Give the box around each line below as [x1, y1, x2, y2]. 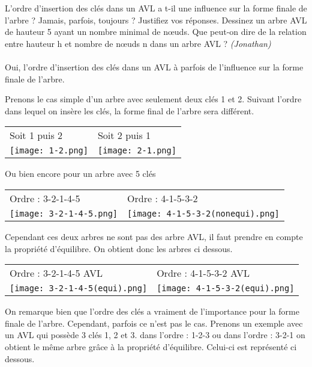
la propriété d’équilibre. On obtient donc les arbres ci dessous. [5, 242, 233, 254]
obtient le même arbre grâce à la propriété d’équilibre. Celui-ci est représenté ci [5, 340, 297, 353]
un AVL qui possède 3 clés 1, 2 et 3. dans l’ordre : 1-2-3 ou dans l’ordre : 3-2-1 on [5, 328, 305, 341]
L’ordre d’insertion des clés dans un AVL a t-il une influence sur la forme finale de [5, 2, 307, 14]
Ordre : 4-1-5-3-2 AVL [157, 266, 250, 280]
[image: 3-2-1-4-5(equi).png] [10, 283, 148, 294]
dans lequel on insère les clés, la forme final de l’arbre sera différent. [5, 104, 254, 117]
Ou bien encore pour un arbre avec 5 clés [5, 167, 156, 180]
